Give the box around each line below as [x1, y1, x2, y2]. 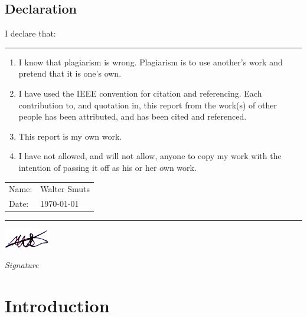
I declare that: [5, 27, 56, 39]
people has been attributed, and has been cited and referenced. [18, 110, 247, 123]
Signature [5, 258, 39, 270]
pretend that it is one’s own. [18, 67, 122, 80]
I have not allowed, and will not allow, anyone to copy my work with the [18, 150, 282, 162]
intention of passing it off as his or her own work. [18, 161, 197, 173]
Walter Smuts [40, 183, 90, 195]
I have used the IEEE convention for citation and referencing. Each [18, 87, 262, 99]
